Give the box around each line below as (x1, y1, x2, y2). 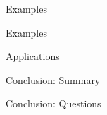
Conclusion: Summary (6, 72, 101, 87)
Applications (6, 49, 60, 63)
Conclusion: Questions (6, 96, 101, 111)
